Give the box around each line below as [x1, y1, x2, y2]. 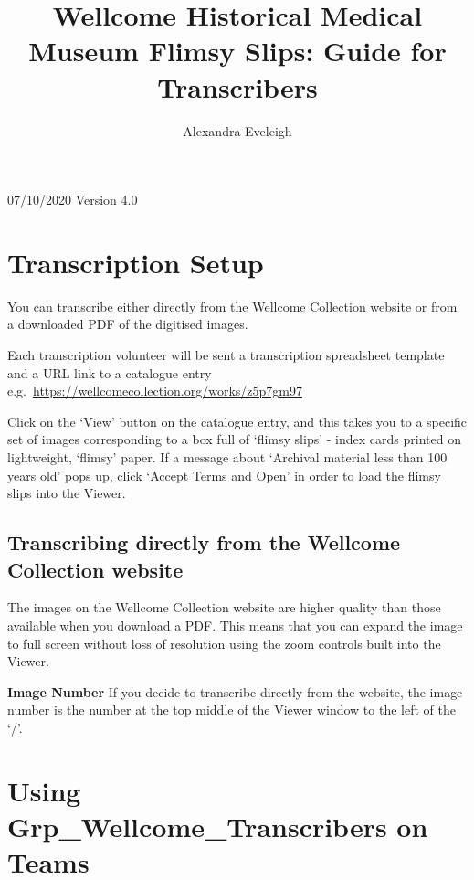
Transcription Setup [7, 243, 264, 281]
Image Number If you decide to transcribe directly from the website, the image [7, 682, 463, 701]
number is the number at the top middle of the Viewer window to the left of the [7, 700, 456, 719]
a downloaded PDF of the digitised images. [7, 314, 248, 334]
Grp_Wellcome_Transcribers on [7, 807, 428, 844]
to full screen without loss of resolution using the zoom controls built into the [7, 633, 441, 652]
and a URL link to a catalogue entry [7, 363, 212, 382]
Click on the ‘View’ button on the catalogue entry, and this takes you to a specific [7, 411, 468, 430]
